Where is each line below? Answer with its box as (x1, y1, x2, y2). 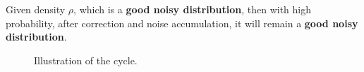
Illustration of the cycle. (34, 52, 138, 67)
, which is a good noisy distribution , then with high (73, 2, 312, 16)
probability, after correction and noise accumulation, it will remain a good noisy (6, 15, 358, 30)
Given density (6, 2, 66, 16)
